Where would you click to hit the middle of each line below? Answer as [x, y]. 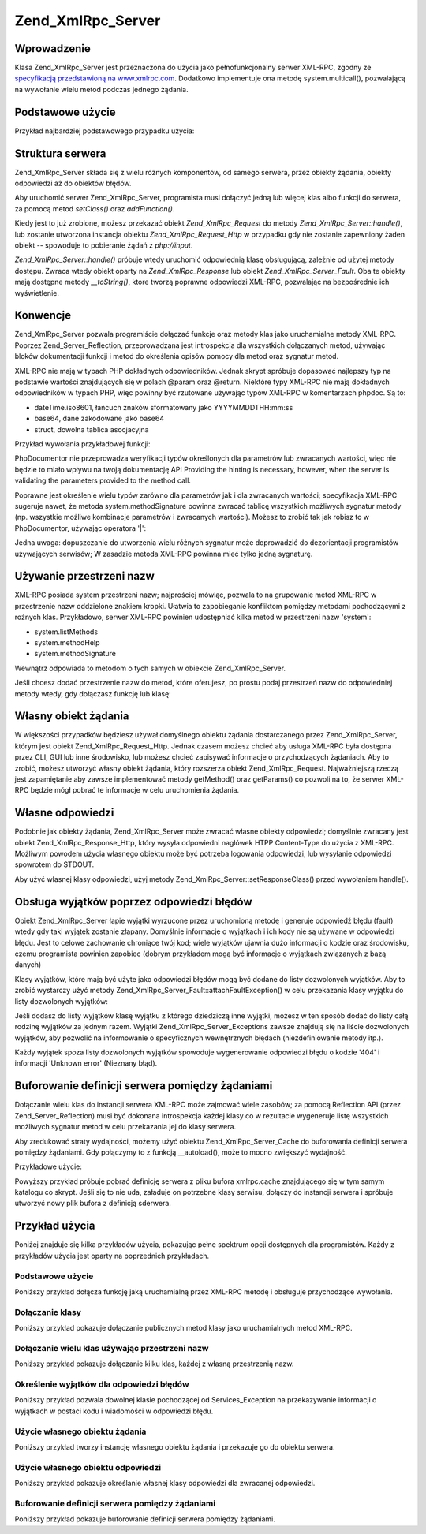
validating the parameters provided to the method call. [103, 480]
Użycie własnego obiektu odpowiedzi [88, 1467]
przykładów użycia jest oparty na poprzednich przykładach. [112, 1256]
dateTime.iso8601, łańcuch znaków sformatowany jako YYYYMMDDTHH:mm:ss [164, 407]
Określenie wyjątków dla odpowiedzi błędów [102, 1384]
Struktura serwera [60, 153]
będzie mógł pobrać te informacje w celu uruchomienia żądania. [135, 790]
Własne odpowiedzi [64, 813]
